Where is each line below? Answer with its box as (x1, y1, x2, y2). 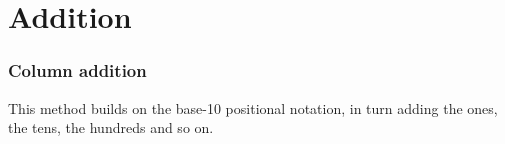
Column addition (8, 58, 147, 83)
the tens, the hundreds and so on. (8, 117, 214, 138)
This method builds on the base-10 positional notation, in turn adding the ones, (8, 97, 498, 118)
